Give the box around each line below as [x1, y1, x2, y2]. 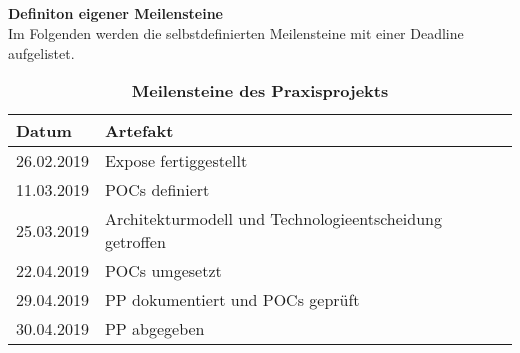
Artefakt [104, 119, 174, 143]
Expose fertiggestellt [104, 149, 248, 173]
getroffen [104, 230, 166, 254]
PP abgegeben [104, 317, 205, 341]
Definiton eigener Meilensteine [8, 3, 223, 24]
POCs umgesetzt [104, 259, 222, 283]
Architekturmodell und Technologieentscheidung [104, 207, 443, 231]
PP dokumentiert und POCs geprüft [104, 288, 360, 312]
